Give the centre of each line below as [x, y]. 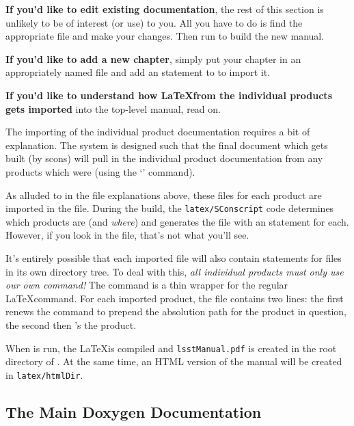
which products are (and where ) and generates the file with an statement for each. [177, 221]
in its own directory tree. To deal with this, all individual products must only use [175, 271]
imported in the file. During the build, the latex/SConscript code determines [170, 208]
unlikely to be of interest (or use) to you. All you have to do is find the [154, 22]
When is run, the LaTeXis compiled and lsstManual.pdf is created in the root [171, 348]
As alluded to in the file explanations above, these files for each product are [164, 195]
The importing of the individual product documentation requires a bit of [158, 132]
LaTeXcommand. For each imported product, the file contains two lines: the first [175, 298]
